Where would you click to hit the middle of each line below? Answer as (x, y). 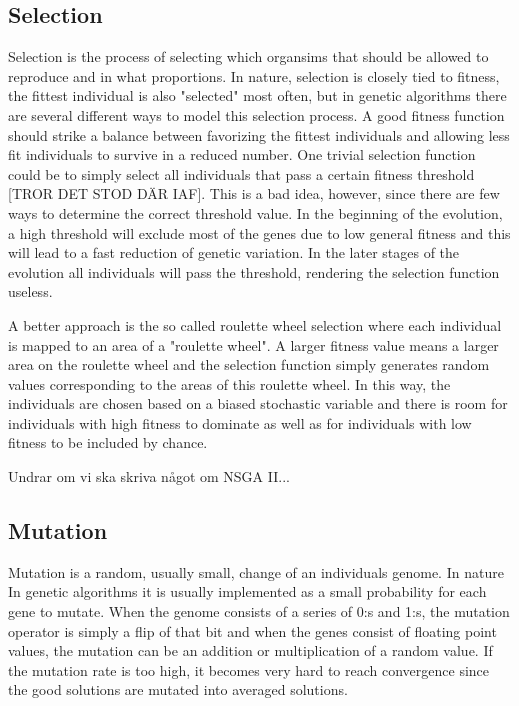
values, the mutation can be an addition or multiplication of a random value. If (250, 650)
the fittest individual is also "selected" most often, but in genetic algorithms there (257, 95)
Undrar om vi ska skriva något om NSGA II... (149, 476)
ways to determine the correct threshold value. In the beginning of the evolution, (255, 212)
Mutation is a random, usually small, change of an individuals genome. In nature (256, 571)
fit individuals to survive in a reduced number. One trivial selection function (242, 154)
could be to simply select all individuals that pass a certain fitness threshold (241, 173)
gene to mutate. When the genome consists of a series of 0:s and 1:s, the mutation (259, 611)
